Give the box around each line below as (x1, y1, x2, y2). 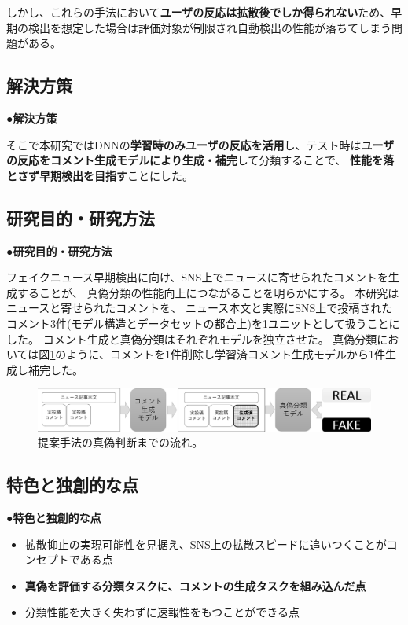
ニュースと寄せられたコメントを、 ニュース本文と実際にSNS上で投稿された (6, 300, 393, 316)
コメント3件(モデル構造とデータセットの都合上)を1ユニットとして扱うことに (6, 314, 400, 331)
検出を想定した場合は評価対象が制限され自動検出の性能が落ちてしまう (28, 19, 391, 35)
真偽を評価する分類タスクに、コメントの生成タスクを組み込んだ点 (24, 577, 366, 594)
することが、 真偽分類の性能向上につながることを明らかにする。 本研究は (17, 284, 399, 300)
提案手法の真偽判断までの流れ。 (38, 434, 204, 450)
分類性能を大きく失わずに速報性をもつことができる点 (24, 604, 300, 620)
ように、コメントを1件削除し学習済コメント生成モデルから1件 (66, 346, 385, 362)
